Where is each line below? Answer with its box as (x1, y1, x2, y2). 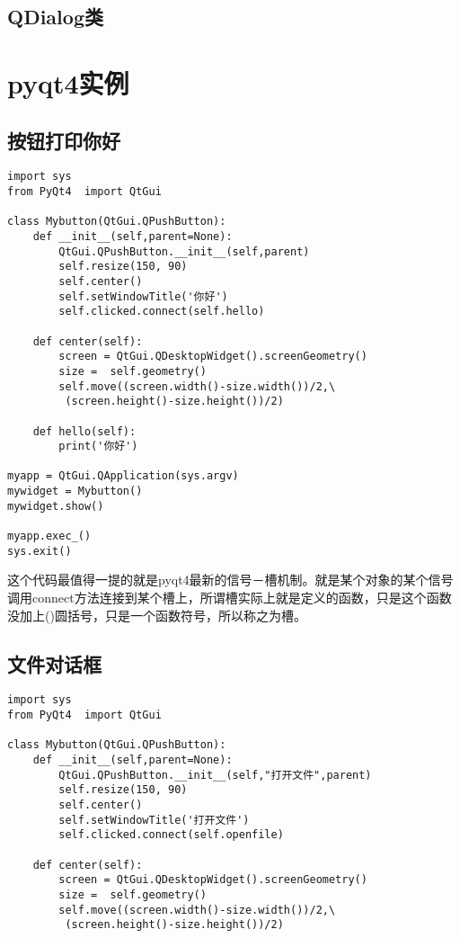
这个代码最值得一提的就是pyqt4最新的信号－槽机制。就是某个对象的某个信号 (7, 570, 454, 589)
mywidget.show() (7, 499, 104, 513)
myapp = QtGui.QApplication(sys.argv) (7, 469, 239, 483)
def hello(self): (32, 424, 137, 438)
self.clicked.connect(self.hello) (58, 305, 265, 318)
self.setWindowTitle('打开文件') (58, 813, 250, 826)
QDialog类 (7, 3, 103, 31)
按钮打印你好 (7, 126, 120, 154)
